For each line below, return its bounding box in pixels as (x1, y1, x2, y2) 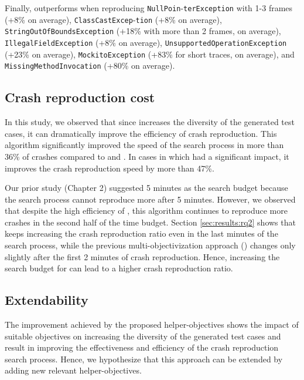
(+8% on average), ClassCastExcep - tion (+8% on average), (5, 13, 222, 25)
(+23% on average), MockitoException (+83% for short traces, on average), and (5, 48, 295, 60)
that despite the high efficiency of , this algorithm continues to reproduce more (5, 204, 288, 217)
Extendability (5, 291, 88, 309)
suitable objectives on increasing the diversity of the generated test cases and (5, 329, 281, 342)
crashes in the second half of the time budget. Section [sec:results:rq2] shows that (5, 216, 296, 228)
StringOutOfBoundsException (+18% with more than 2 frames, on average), (5, 25, 281, 37)
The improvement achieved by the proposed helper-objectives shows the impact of (5, 318, 299, 331)
